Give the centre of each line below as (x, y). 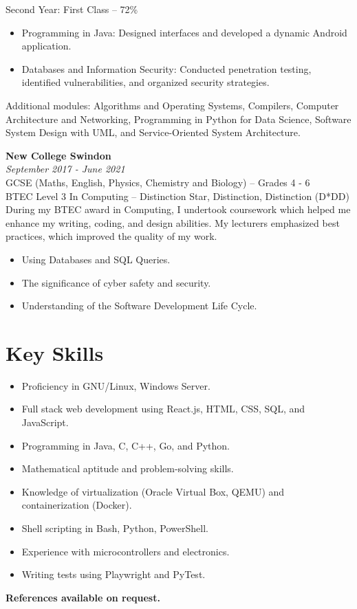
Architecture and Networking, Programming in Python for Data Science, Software (178, 119)
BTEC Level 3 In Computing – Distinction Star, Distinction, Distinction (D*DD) (177, 196)
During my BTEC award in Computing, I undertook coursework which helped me (178, 209)
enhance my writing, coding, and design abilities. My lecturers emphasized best (173, 222)
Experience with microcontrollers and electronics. (126, 551)
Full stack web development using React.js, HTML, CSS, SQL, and (163, 409)
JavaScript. (45, 422)
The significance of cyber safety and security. (116, 282)
